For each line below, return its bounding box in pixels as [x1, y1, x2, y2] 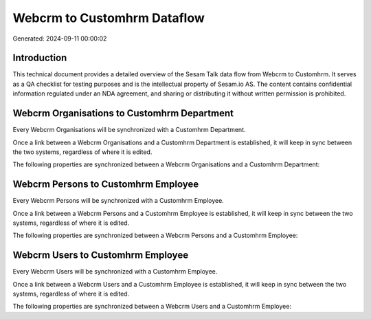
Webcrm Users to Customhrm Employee [12, 250, 189, 261]
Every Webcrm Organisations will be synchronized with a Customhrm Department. [12, 126, 247, 134]
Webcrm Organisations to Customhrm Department [12, 107, 234, 120]
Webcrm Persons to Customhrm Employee [12, 179, 199, 190]
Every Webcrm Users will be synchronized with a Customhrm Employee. [12, 267, 218, 276]
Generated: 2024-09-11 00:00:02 [12, 34, 107, 43]
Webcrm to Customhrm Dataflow [12, 10, 205, 25]
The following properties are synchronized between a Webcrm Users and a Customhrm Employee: [12, 302, 292, 311]
